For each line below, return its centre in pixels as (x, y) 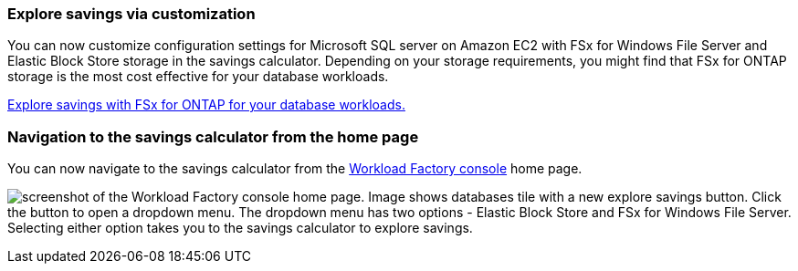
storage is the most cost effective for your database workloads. (198, 77)
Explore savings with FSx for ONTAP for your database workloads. (206, 105)
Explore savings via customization (131, 14)
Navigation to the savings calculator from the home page (213, 136)
